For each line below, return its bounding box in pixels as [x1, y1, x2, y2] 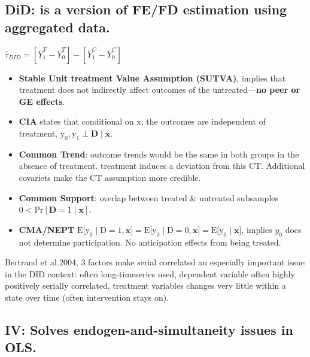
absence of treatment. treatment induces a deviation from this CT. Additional [19, 159, 305, 172]
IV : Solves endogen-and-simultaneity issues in [5, 320, 293, 338]
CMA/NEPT [19, 223, 75, 235]
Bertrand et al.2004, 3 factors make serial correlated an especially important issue [5, 256, 305, 268]
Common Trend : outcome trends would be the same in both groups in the [19, 147, 299, 160]
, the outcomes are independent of [141, 115, 266, 128]
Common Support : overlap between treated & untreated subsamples [19, 191, 279, 204]
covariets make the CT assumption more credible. [19, 171, 201, 183]
